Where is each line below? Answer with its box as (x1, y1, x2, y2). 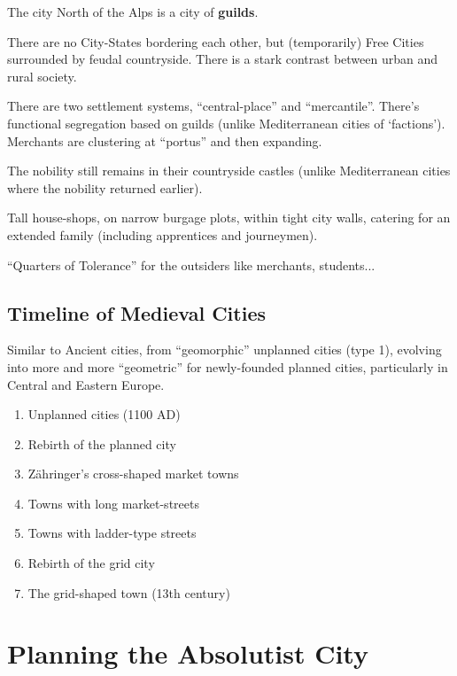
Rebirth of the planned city (27, 434, 176, 453)
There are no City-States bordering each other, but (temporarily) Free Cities (7, 32, 424, 51)
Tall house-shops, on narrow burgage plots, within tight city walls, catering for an (7, 208, 451, 227)
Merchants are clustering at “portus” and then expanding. (7, 131, 322, 150)
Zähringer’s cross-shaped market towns (27, 464, 239, 483)
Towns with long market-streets (27, 493, 199, 512)
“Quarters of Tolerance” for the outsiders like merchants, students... (7, 255, 376, 274)
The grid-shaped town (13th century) (27, 583, 230, 602)
